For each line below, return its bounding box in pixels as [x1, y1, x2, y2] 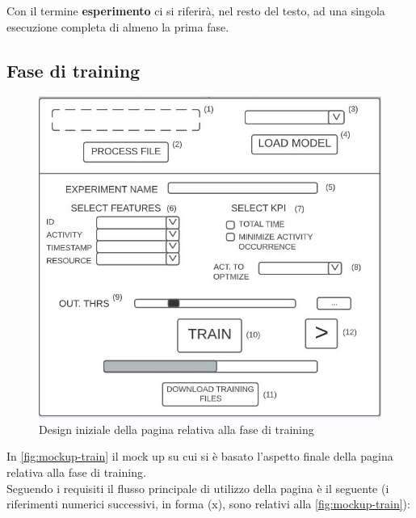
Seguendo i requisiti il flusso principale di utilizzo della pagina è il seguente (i [6, 479, 389, 496]
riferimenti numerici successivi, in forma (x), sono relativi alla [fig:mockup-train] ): [6, 495, 410, 512]
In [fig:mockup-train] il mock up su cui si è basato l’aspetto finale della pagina [6, 448, 393, 465]
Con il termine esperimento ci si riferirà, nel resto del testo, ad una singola [6, 2, 385, 19]
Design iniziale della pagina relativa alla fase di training [39, 420, 314, 437]
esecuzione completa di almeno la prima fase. [6, 18, 229, 35]
